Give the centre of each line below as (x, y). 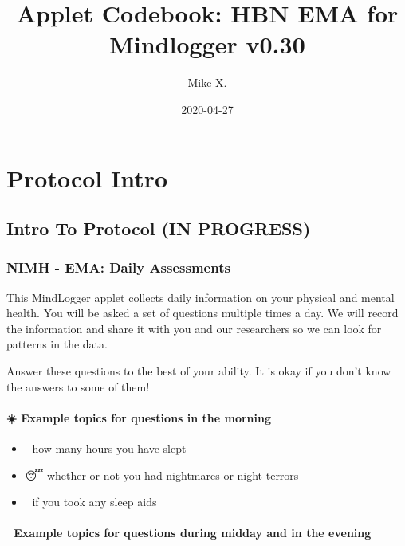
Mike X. (207, 82)
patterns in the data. (57, 344)
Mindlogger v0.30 (207, 44)
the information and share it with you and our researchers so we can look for (194, 328)
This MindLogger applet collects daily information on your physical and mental (201, 297)
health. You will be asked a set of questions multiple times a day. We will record (202, 313)
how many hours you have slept (109, 448)
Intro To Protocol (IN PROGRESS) (159, 228)
